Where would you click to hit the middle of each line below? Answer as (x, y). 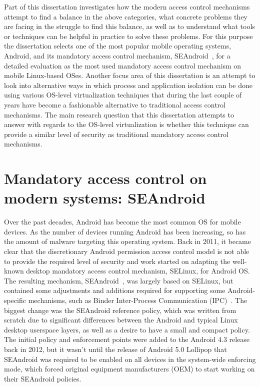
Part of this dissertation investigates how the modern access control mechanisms (127, 6)
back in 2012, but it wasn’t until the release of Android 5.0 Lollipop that (115, 349)
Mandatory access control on (105, 178)
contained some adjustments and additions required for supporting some (115, 290)
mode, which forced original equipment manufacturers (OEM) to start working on (129, 369)
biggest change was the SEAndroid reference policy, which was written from (120, 310)
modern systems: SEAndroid (105, 198)
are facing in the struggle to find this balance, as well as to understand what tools (129, 26)
